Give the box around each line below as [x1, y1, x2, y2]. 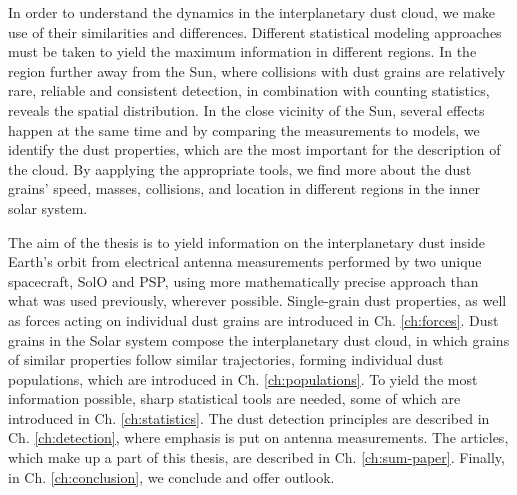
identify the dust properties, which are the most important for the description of [8, 139, 501, 160]
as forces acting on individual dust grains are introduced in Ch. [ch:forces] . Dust [8, 309, 499, 330]
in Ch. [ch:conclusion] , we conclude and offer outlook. [8, 466, 335, 487]
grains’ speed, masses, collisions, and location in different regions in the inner [8, 178, 481, 199]
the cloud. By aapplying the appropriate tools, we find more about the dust [8, 158, 472, 179]
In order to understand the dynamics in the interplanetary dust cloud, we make [8, 2, 495, 22]
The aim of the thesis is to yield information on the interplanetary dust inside [8, 231, 485, 252]
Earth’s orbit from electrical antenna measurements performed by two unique [8, 251, 482, 272]
